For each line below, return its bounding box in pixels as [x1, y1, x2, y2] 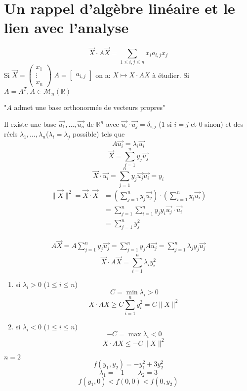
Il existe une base [4, 119, 56, 129]
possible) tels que [73, 129, 125, 139]
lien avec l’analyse [4, 17, 129, 37]
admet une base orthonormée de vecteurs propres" [14, 102, 165, 112]
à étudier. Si [152, 70, 189, 80]
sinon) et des [205, 119, 244, 129]
